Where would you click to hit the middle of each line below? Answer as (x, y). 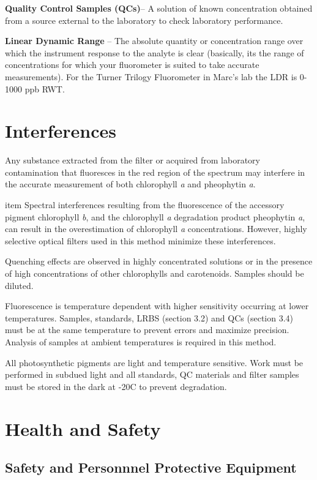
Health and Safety (83, 428)
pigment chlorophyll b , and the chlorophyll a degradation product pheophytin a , (155, 216)
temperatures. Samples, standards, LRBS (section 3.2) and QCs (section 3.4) (149, 317)
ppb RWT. (45, 88)
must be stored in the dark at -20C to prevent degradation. (116, 386)
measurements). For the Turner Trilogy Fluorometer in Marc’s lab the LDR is (151, 76)
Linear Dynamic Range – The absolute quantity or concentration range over (154, 41)
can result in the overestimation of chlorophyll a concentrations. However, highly (156, 229)
